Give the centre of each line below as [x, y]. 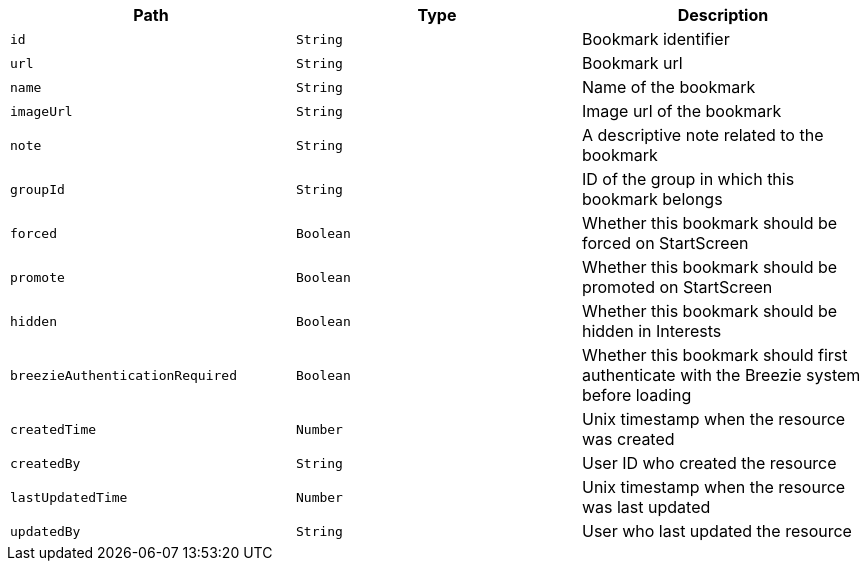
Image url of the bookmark [681, 111]
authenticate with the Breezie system [721, 375]
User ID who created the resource [709, 463]
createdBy [45, 463]
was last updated [646, 507]
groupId [37, 189]
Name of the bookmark [668, 87]
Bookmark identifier [655, 39]
